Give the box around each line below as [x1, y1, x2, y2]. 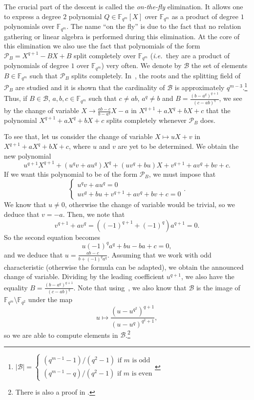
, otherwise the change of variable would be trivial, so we [64, 199, 235, 210]
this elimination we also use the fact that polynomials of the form [4, 41, 200, 51]
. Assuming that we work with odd [107, 249, 212, 259]
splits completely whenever [106, 115, 187, 125]
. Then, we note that [63, 209, 125, 219]
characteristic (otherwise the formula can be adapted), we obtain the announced [4, 261, 244, 272]
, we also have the [181, 271, 234, 282]
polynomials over [4, 21, 55, 31]
